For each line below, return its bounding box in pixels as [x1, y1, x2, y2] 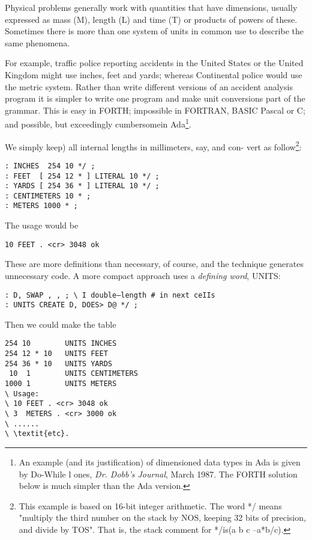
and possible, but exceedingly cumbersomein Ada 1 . [5, 116, 191, 130]
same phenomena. [5, 36, 70, 49]
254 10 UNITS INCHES [5, 339, 117, 348]
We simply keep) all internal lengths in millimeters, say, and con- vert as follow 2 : [5, 138, 302, 153]
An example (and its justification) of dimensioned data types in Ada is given [19, 456, 301, 468]
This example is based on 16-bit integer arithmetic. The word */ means [19, 499, 282, 512]
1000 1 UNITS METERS [5, 379, 117, 388]
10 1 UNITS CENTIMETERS [9, 369, 138, 378]
